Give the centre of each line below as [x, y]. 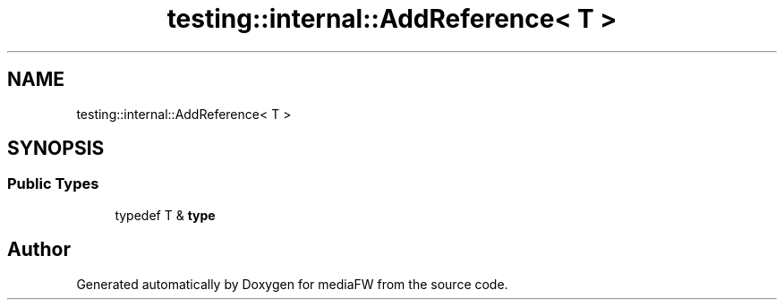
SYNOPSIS [56, 149]
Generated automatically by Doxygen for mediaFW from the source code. [292, 284]
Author [39, 250]
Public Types [53, 184]
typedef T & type [165, 215]
